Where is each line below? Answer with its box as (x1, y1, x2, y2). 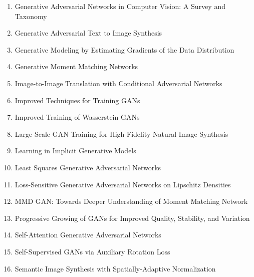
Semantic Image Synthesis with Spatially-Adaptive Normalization (15, 263, 216, 273)
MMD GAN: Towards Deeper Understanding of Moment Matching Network (15, 196, 248, 206)
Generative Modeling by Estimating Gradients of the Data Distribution (15, 44, 234, 55)
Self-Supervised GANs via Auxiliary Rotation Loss (15, 246, 170, 256)
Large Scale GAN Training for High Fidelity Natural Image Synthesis (15, 128, 228, 139)
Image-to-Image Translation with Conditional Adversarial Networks (15, 78, 222, 88)
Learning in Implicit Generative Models (15, 145, 136, 156)
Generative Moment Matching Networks (15, 61, 138, 72)
